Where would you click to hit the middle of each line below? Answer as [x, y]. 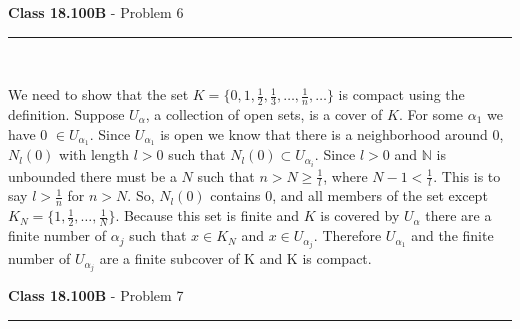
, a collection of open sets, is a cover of [264, 114]
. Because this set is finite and [207, 215]
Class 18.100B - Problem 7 [96, 295]
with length [94, 154]
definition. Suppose [66, 114]
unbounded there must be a [92, 175]
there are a [458, 215]
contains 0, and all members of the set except [349, 195]
